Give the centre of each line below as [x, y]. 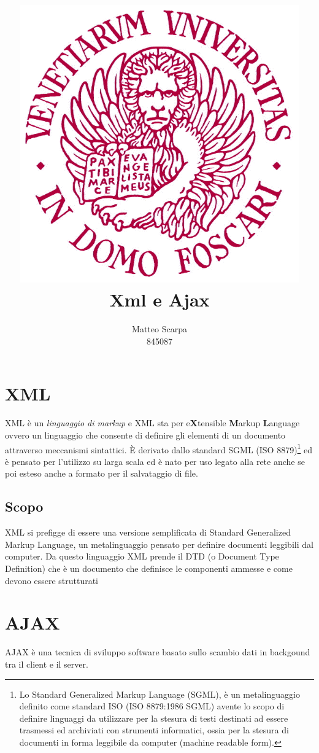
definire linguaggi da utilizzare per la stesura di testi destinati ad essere [154, 718]
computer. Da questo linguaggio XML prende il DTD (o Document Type [142, 556]
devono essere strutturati [52, 580]
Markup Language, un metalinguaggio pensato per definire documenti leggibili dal [159, 544]
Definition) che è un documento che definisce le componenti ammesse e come [149, 568]
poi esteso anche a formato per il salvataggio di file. [102, 473]
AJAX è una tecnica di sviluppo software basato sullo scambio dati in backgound [158, 652]
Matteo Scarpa [159, 329]
